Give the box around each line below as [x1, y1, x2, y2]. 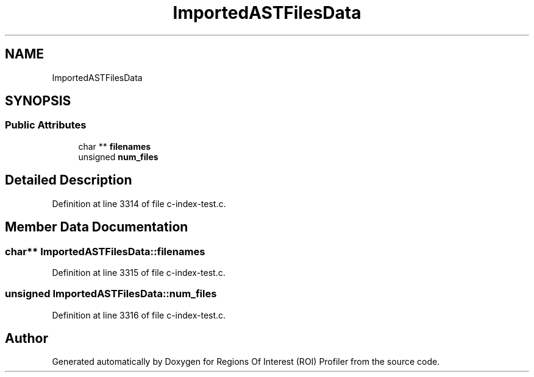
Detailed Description [5, 172, 132, 188]
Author [5, 331, 48, 347]
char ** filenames [78, 141, 151, 152]
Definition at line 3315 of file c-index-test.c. [52, 267, 226, 278]
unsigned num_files [78, 151, 158, 162]
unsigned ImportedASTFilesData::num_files [5, 287, 217, 300]
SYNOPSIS [5, 93, 71, 109]
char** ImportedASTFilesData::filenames [5, 245, 205, 258]
